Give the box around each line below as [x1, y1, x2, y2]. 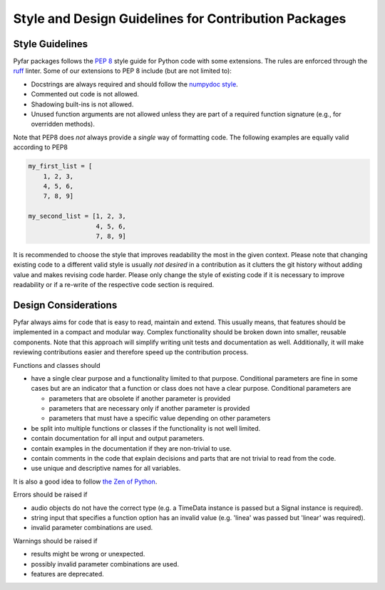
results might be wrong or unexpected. [31, 550, 145, 559]
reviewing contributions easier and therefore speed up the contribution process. [13, 348, 249, 356]
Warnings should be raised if [13, 536, 98, 545]
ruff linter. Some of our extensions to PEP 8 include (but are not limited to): [13, 66, 232, 75]
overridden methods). [31, 120, 96, 129]
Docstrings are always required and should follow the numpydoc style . [31, 79, 238, 89]
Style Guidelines [13, 38, 88, 50]
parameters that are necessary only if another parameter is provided [48, 404, 250, 413]
